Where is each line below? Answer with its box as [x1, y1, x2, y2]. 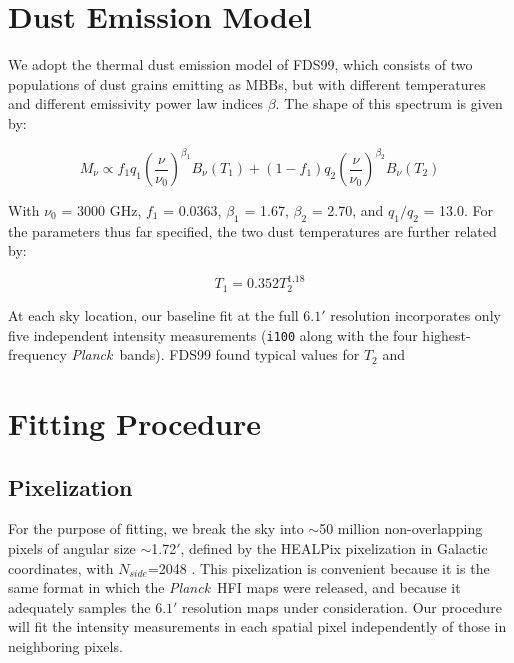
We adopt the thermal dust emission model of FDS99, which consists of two [8, 54, 473, 75]
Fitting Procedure [8, 402, 262, 443]
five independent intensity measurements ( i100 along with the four [8, 324, 418, 345]
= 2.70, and [311, 200, 384, 220]
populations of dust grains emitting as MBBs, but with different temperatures [8, 73, 486, 94]
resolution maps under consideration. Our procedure [182, 596, 502, 617]
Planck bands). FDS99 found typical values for [71, 344, 360, 365]
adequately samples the [8, 596, 151, 617]
